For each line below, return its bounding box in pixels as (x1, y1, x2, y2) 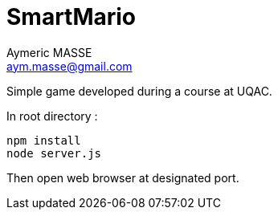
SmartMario (6, 3, 137, 31)
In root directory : (6, 108, 98, 123)
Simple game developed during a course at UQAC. (6, 84, 272, 98)
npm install (6, 133, 81, 147)
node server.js (6, 146, 102, 160)
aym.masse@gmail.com (6, 59, 133, 73)
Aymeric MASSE (6, 45, 92, 59)
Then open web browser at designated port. (6, 170, 239, 185)
